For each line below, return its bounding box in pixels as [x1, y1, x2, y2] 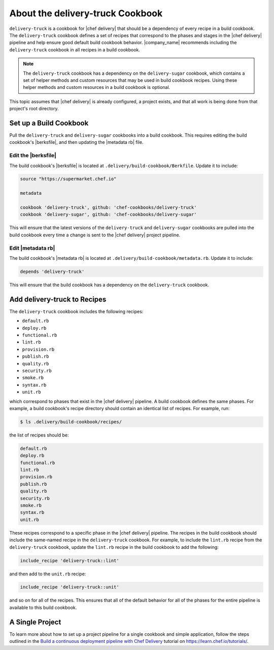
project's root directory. [9, 106, 59, 112]
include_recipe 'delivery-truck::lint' [20, 558, 119, 564]
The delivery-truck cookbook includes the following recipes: [9, 308, 144, 315]
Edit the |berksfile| [9, 152, 57, 159]
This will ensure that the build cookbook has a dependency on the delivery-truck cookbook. [9, 282, 210, 288]
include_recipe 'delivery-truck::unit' [20, 584, 119, 590]
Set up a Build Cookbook [9, 118, 89, 127]
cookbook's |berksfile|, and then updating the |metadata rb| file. [9, 139, 144, 145]
